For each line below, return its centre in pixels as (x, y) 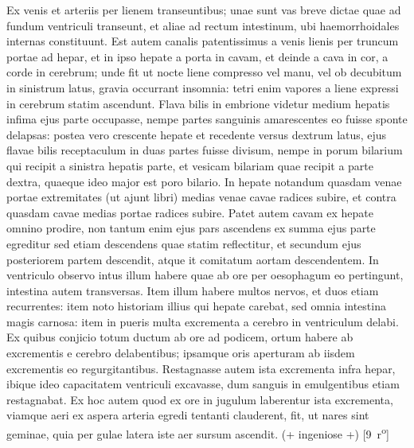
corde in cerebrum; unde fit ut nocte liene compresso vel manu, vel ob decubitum (204, 72)
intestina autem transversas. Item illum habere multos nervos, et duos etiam (193, 290)
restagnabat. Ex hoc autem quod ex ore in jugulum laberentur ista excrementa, (200, 399)
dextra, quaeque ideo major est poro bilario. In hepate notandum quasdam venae (204, 181)
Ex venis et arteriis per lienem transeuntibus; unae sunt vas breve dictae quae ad (204, 10)
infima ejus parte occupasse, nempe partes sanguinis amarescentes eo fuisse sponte (207, 119)
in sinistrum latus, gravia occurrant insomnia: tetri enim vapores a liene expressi (203, 87)
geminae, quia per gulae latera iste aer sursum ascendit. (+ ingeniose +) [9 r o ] (198, 432)
